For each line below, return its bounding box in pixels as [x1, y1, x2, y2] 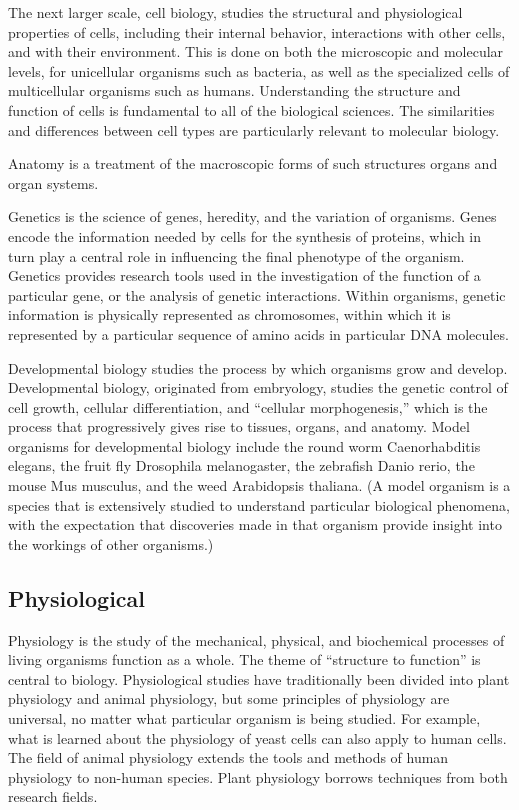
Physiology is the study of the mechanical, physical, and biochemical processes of [8, 629, 505, 650]
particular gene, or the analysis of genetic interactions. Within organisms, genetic [8, 284, 506, 305]
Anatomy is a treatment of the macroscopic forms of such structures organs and [8, 153, 498, 174]
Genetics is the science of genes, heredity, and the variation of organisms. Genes [8, 206, 497, 227]
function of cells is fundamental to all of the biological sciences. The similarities [8, 99, 495, 120]
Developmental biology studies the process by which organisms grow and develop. [8, 357, 508, 378]
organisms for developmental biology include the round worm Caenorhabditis [8, 435, 481, 456]
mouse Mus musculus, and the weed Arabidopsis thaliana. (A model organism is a [8, 475, 511, 496]
